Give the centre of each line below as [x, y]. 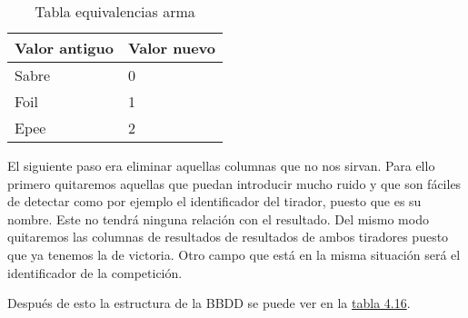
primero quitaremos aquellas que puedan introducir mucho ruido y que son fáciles [234, 183]
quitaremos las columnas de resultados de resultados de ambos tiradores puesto [228, 237]
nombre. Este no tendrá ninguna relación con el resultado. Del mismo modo [218, 219]
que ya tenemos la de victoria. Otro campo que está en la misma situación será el [234, 254]
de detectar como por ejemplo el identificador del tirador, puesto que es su [214, 201]
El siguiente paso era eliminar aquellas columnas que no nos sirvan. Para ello [221, 165]
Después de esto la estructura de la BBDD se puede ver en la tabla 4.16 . [209, 303]
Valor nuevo [171, 48]
